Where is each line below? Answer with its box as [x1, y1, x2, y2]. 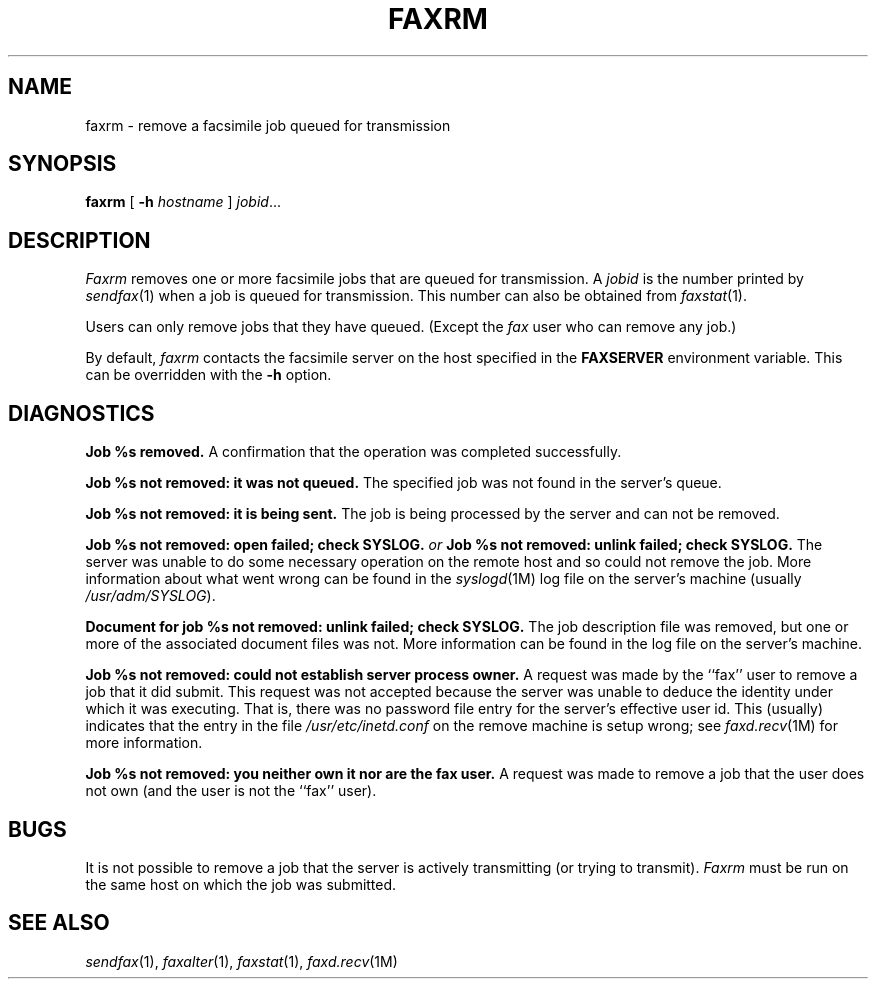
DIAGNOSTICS [8, 400, 155, 426]
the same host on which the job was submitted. [85, 875, 397, 893]
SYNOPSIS [8, 151, 117, 177]
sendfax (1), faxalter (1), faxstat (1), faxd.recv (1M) [85, 952, 398, 970]
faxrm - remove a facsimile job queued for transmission [85, 116, 451, 134]
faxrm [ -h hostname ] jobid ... [85, 193, 282, 211]
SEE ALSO [8, 910, 110, 936]
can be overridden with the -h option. [85, 366, 332, 384]
